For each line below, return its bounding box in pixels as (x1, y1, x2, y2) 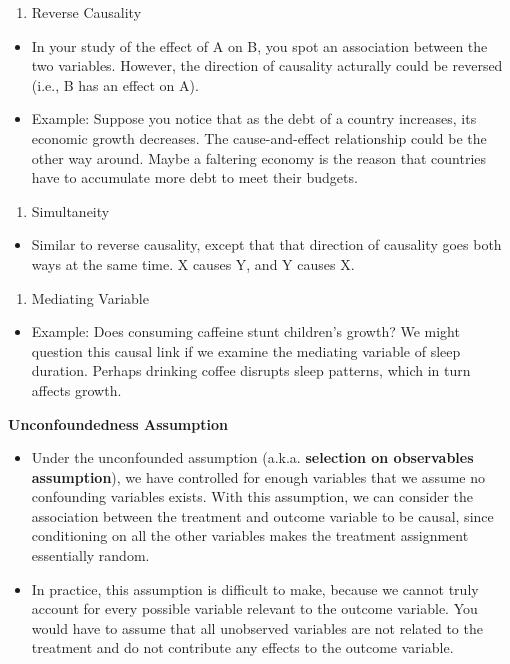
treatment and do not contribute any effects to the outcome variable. (31, 637, 454, 658)
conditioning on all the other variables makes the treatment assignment (31, 525, 469, 546)
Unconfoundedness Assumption (8, 413, 228, 434)
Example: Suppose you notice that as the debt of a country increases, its (31, 108, 477, 129)
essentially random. (31, 545, 150, 566)
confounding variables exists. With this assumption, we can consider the (31, 486, 474, 507)
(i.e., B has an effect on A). (31, 74, 199, 95)
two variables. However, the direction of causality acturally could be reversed (31, 55, 503, 76)
